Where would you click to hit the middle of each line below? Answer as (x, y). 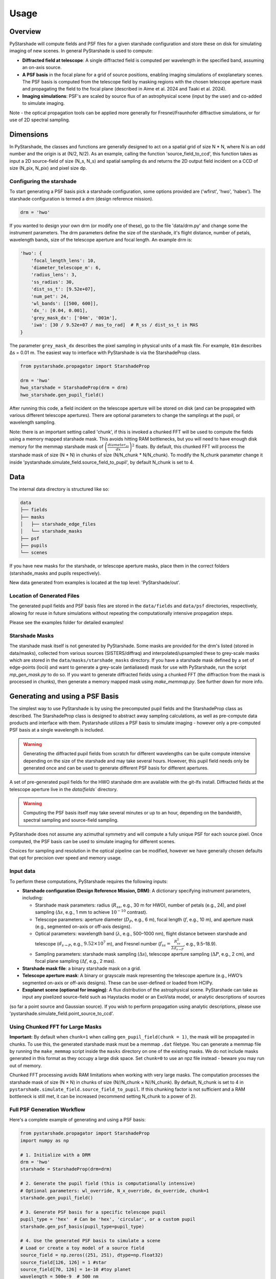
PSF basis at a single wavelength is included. (57, 730)
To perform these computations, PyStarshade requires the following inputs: (89, 881)
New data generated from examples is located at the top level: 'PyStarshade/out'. (95, 583)
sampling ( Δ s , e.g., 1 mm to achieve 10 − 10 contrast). (91, 912)
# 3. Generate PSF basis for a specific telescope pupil (93, 1212)
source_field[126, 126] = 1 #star (63, 1262)
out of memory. (26, 1065)
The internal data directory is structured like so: (59, 489)
